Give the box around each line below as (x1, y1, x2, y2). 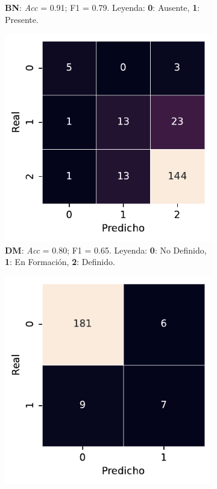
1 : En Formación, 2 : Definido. (5, 255, 115, 268)
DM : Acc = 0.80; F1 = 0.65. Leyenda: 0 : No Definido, (5, 243, 207, 256)
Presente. (5, 13, 39, 25)
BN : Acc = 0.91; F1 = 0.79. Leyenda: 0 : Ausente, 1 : (5, 1, 200, 13)
